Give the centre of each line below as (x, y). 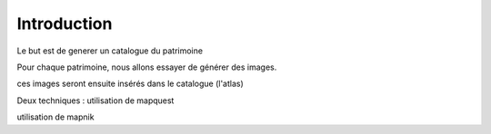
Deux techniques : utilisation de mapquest (95, 100)
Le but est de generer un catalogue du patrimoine (110, 51)
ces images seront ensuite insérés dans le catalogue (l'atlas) (130, 84)
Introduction (65, 24)
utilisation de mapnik (55, 117)
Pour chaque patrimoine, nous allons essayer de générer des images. (147, 67)
